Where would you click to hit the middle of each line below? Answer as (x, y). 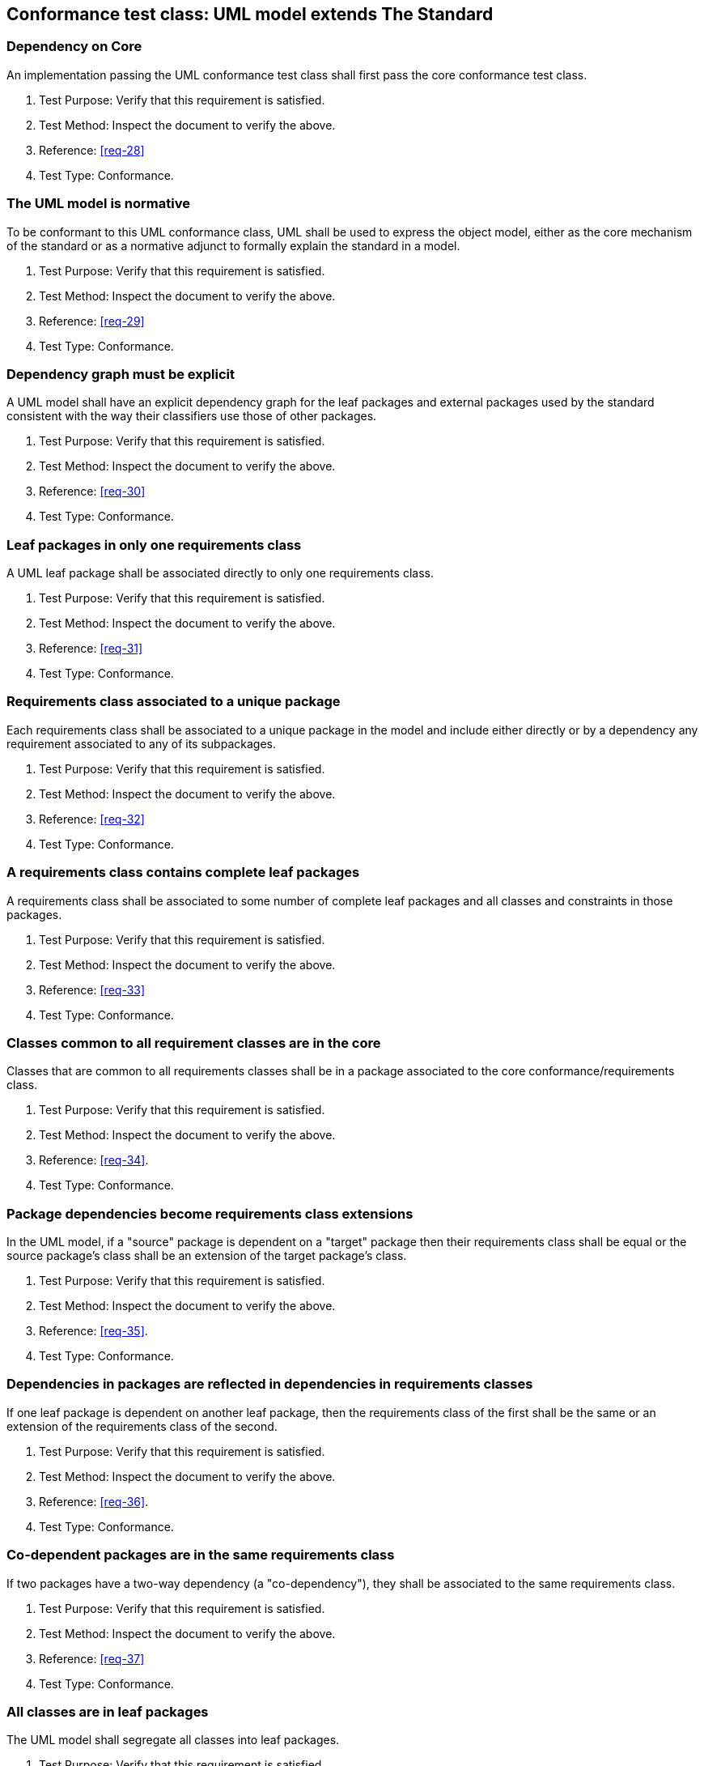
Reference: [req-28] (92, 150)
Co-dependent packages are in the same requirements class (201, 1555)
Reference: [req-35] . (93, 1331)
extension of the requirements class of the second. (142, 1426)
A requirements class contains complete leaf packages (183, 872)
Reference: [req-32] (92, 819)
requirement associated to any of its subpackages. (141, 743)
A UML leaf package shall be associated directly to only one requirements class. (220, 573)
